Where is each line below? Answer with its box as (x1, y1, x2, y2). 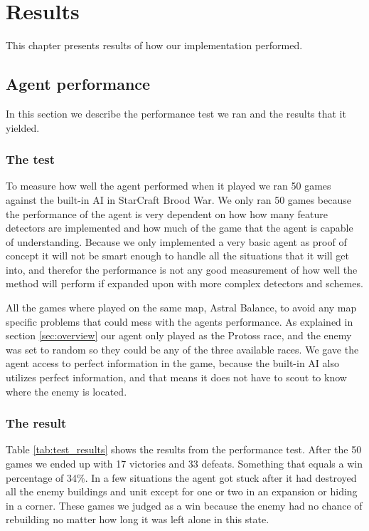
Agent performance (6, 73, 151, 95)
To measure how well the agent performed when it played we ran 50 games (6, 178, 331, 193)
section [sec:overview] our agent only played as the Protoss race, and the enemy (6, 328, 352, 343)
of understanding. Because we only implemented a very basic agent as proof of (6, 234, 347, 249)
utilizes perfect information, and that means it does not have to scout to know (6, 370, 347, 385)
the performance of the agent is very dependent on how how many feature (6, 206, 328, 221)
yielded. (6, 120, 40, 135)
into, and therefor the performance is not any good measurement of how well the (6, 262, 358, 277)
